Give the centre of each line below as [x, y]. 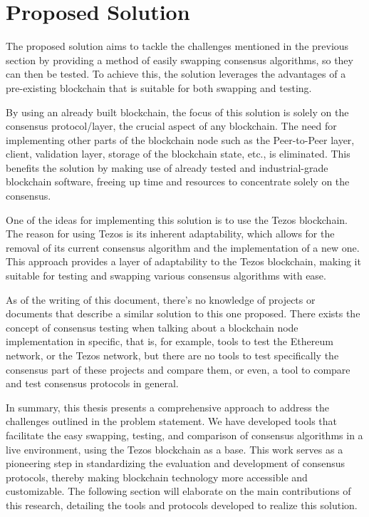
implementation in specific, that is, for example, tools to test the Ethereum [170, 341]
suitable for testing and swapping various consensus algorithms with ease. [166, 276]
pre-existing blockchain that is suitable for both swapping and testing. [159, 87]
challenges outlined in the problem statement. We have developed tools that [171, 421]
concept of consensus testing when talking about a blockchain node [152, 327]
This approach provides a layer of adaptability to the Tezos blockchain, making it [183, 261]
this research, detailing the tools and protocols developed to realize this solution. [182, 505]
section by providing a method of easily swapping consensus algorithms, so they [180, 60]
